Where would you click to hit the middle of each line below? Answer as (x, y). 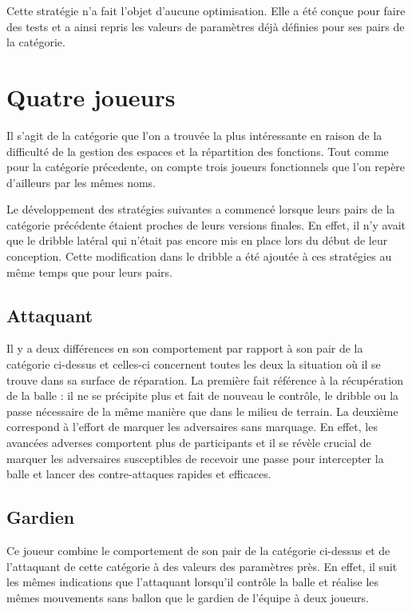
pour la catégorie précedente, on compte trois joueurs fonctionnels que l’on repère (206, 167)
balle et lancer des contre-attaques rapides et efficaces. (139, 474)
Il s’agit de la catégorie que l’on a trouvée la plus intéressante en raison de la (194, 135)
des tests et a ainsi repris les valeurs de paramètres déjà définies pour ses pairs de (206, 26)
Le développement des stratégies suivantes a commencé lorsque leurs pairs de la (201, 209)
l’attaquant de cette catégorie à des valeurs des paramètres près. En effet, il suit (202, 566)
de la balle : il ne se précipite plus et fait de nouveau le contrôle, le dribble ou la (203, 395)
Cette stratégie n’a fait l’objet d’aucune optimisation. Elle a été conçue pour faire (206, 10)
